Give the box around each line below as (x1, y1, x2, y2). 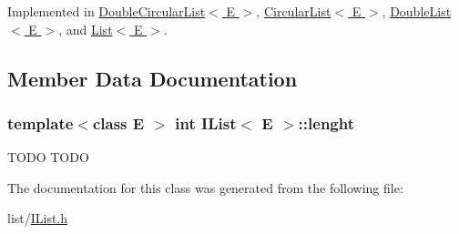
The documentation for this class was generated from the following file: (7, 178, 403, 197)
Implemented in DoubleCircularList (7, 2, 206, 20)
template (7, 111, 74, 134)
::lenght (298, 111, 354, 134)
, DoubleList (382, 2, 452, 20)
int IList (175, 111, 237, 134)
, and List (58, 19, 113, 38)
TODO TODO (7, 148, 89, 167)
